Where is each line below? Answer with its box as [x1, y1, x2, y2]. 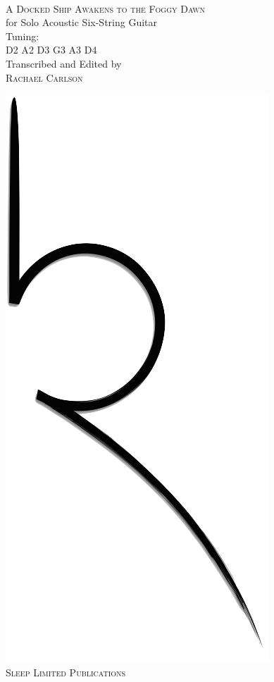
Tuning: [6, 28, 39, 43]
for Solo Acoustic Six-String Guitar [6, 15, 157, 30]
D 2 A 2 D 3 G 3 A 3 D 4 [6, 42, 97, 57]
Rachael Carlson [6, 70, 83, 85]
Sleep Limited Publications [6, 664, 126, 679]
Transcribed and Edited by [6, 56, 122, 70]
